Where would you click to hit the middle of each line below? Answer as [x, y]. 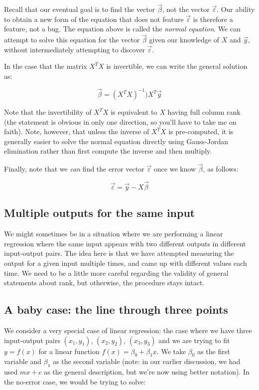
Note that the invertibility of [48, 112]
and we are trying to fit [194, 340]
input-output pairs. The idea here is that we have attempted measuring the [119, 253]
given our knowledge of [184, 40]
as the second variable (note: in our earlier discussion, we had [147, 361]
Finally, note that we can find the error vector [74, 169]
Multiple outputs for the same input [100, 213]
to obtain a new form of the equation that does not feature [94, 19]
